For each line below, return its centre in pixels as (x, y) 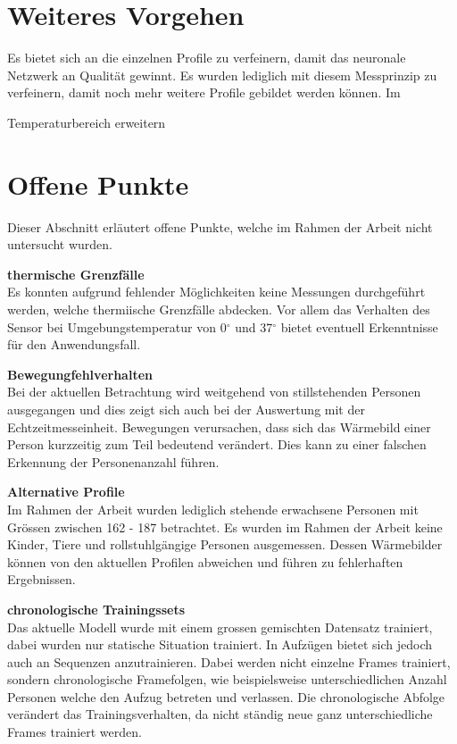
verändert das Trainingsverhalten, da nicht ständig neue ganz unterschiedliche (220, 714)
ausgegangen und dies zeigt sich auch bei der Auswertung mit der (186, 409)
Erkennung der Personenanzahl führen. (113, 461)
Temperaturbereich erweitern (87, 122)
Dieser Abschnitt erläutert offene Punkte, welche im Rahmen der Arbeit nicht (220, 226)
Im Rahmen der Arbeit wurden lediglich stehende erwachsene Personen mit (213, 509)
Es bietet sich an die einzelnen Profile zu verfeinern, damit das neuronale (207, 58)
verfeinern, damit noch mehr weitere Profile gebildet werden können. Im (204, 92)
